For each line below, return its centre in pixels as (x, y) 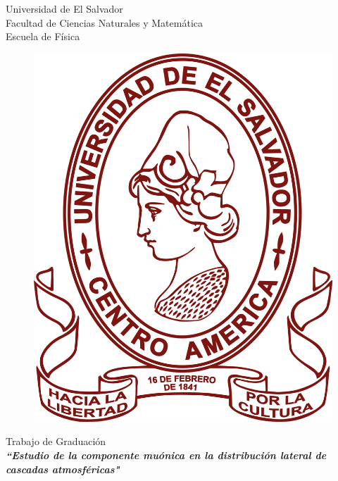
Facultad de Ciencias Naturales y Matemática (104, 22)
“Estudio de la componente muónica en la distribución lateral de (166, 455)
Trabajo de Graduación (56, 441)
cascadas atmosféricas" (63, 469)
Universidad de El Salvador (64, 8)
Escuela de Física (43, 36)
